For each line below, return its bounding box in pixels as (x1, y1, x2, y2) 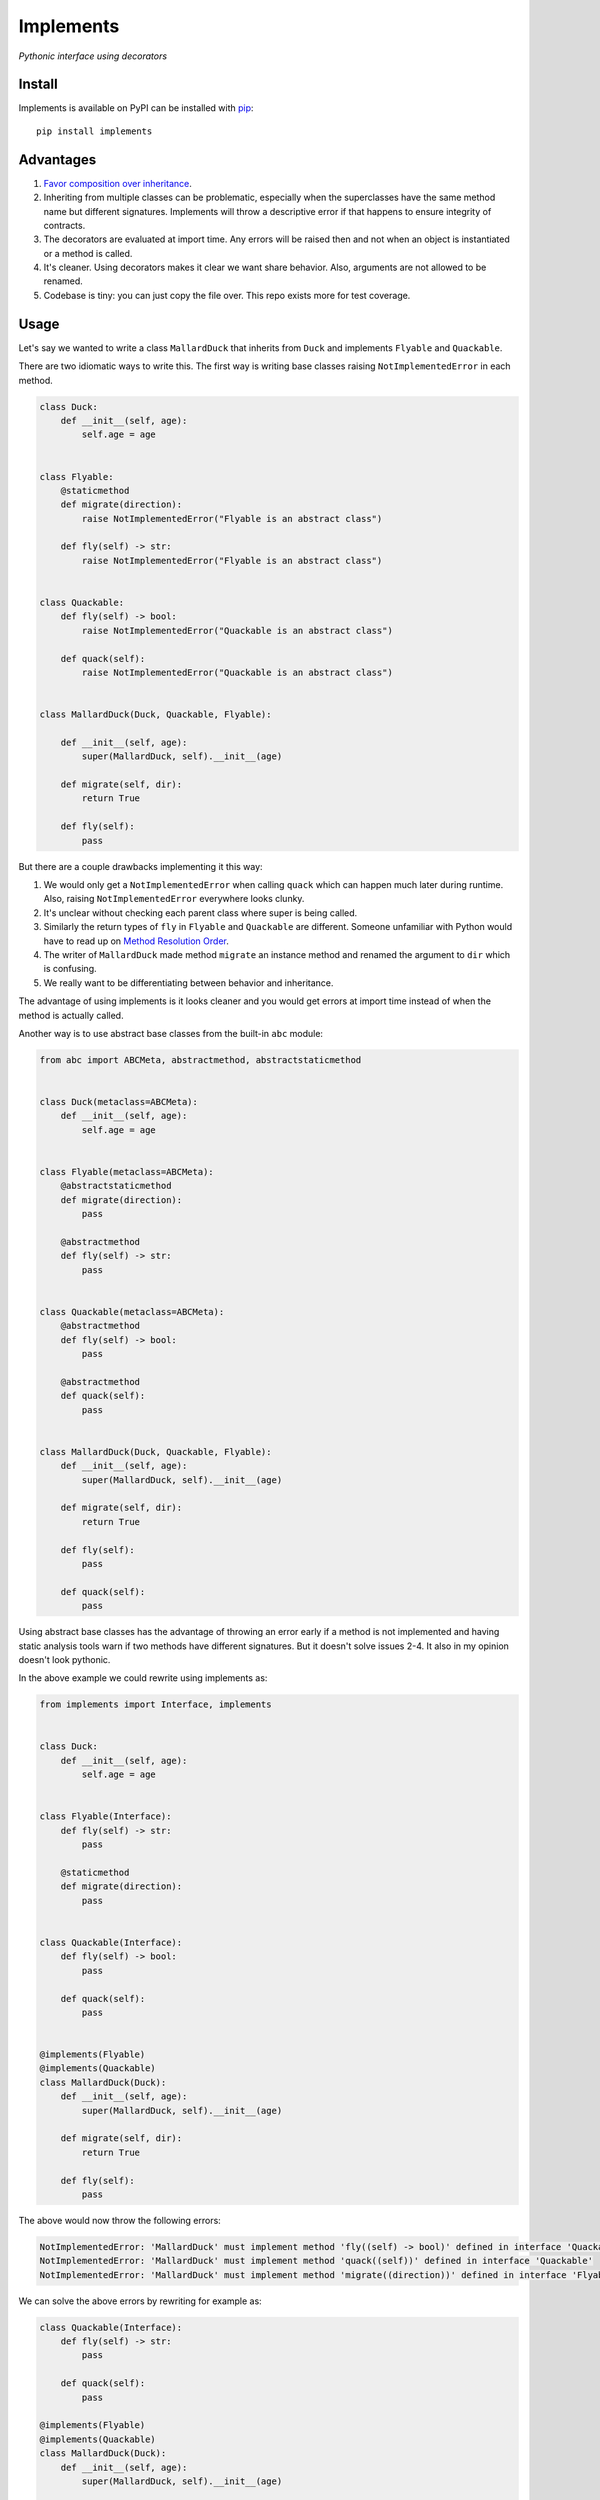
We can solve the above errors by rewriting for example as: (18, 2295, 262, 2307)
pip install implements (36, 125, 153, 137)
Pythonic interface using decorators (18, 50, 168, 62)
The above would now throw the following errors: (18, 2214, 222, 2226)
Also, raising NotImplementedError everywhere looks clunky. (43, 893, 305, 905)
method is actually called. (18, 1009, 124, 1021)
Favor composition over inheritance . (43, 177, 192, 189)
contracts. (43, 219, 86, 231)
